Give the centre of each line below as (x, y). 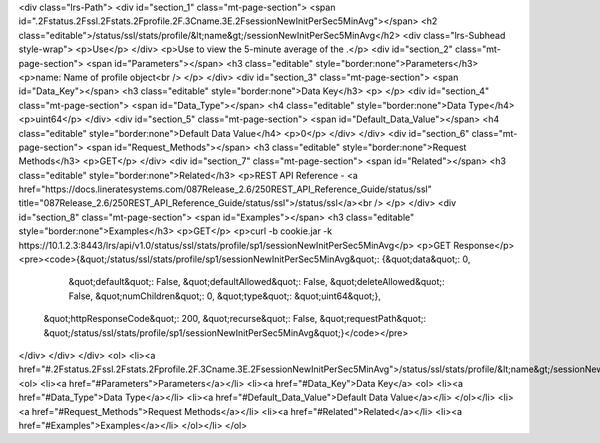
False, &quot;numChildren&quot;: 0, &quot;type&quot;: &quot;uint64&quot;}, (225, 296)
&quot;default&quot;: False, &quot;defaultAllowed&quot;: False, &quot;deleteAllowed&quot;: (256, 282)
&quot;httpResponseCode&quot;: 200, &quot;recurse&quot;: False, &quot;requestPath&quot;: (235, 319)
